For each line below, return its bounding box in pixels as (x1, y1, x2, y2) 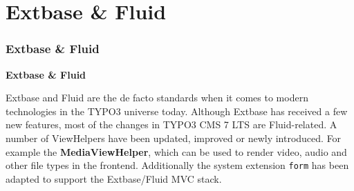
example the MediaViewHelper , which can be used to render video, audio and (6, 144, 347, 159)
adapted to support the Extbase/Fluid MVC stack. (6, 171, 222, 185)
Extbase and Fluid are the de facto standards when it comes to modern (6, 90, 308, 105)
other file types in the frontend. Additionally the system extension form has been (6, 158, 349, 172)
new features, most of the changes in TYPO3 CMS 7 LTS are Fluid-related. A (6, 117, 337, 132)
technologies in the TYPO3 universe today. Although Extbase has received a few (6, 103, 348, 118)
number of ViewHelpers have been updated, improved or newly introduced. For (6, 130, 342, 145)
